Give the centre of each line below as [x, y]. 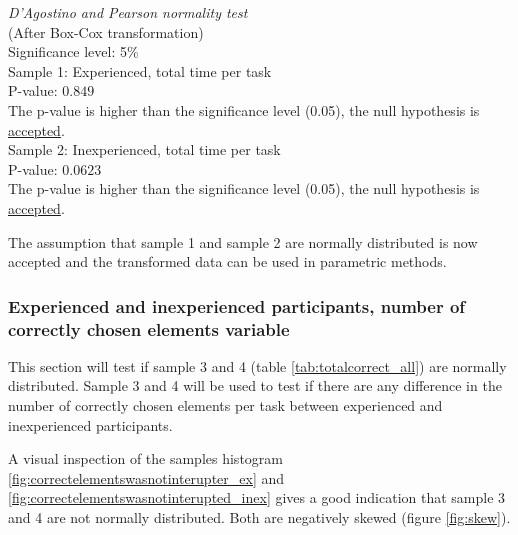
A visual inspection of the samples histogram [145, 458]
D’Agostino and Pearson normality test [128, 12]
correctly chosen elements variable [149, 328]
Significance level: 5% [73, 51]
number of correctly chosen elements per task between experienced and [225, 405]
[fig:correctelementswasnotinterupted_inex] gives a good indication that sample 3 [257, 497]
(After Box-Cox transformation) [106, 31]
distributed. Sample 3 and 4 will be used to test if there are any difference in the [255, 385]
